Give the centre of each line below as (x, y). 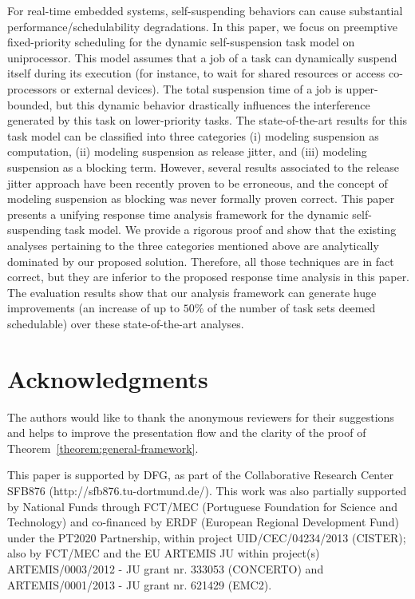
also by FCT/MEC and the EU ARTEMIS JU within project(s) (164, 553)
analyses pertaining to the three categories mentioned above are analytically (193, 245)
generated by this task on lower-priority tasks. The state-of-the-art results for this (207, 120)
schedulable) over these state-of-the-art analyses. (126, 323)
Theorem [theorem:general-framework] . (103, 448)
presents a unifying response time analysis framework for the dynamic (178, 214)
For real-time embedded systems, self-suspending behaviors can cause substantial (205, 10)
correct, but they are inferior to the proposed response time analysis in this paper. (209, 277)
